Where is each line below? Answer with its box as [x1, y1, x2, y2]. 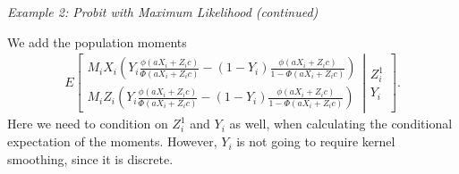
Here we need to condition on [7, 114, 168, 133]
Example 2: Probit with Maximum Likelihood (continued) [7, 3, 319, 21]
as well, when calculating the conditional [229, 114, 453, 133]
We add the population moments [7, 32, 187, 51]
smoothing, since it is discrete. [7, 149, 174, 168]
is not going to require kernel [236, 132, 395, 151]
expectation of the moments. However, [7, 132, 217, 151]
